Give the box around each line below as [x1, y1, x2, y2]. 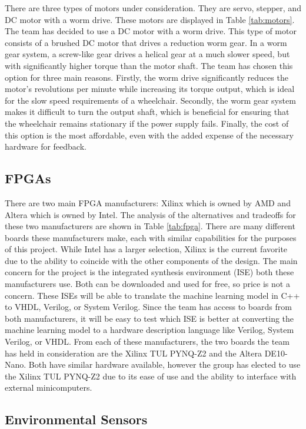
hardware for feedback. [5, 140, 87, 153]
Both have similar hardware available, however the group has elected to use [28, 358, 301, 371]
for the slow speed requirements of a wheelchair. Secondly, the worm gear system [5, 94, 296, 106]
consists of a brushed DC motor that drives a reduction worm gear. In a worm [5, 36, 287, 48]
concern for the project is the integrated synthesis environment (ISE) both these [5, 266, 294, 278]
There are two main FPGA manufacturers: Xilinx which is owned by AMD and [5, 196, 291, 209]
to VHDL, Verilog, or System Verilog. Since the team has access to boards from [5, 301, 292, 313]
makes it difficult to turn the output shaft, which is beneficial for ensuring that [5, 105, 290, 118]
